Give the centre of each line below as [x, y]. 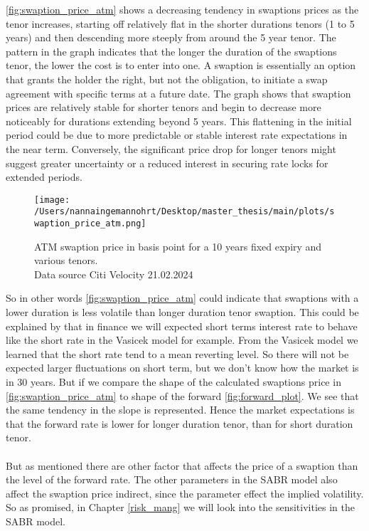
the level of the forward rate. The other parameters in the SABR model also [172, 479]
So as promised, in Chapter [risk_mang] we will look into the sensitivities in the [180, 507]
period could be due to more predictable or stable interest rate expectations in [177, 135]
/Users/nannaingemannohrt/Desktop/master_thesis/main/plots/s [184, 212]
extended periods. [44, 177]
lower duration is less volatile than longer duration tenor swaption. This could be [182, 312]
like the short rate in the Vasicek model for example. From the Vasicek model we [182, 340]
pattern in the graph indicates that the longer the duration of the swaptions [171, 51]
